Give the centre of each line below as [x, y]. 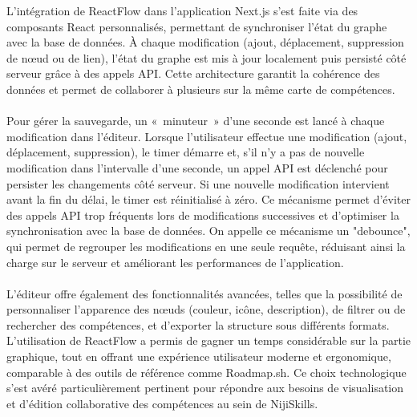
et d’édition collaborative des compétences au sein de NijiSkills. [162, 403]
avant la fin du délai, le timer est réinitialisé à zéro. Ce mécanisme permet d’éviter [208, 199]
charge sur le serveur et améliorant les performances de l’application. [175, 262]
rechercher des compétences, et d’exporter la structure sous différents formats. [198, 324]
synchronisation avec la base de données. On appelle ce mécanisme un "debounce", [208, 231]
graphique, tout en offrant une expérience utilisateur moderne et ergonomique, [199, 356]
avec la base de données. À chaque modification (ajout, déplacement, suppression [205, 42]
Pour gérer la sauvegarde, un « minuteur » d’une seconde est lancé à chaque [196, 121]
